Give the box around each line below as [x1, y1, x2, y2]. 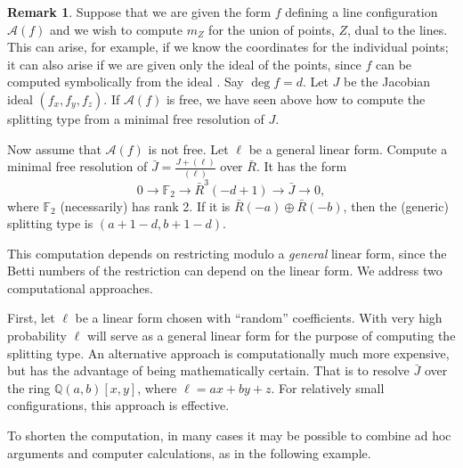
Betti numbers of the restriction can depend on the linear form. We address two [7, 261, 443, 280]
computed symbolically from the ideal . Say [7, 72, 244, 91]
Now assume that [7, 139, 102, 158]
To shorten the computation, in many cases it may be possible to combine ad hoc [7, 426, 451, 445]
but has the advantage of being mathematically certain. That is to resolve [7, 361, 410, 380]
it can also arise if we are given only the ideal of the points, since [7, 54, 361, 73]
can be [376, 54, 412, 73]
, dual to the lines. [347, 20, 448, 38]
